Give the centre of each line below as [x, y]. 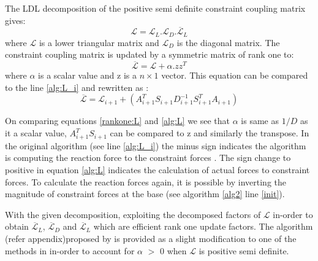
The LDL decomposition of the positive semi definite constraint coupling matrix [155, 8]
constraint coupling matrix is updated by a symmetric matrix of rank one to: [150, 54]
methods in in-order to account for [70, 250]
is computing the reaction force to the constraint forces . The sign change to [148, 158]
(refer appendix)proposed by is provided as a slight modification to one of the [151, 238]
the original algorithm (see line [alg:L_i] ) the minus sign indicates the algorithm [156, 145]
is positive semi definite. [244, 250]
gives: [15, 20]
